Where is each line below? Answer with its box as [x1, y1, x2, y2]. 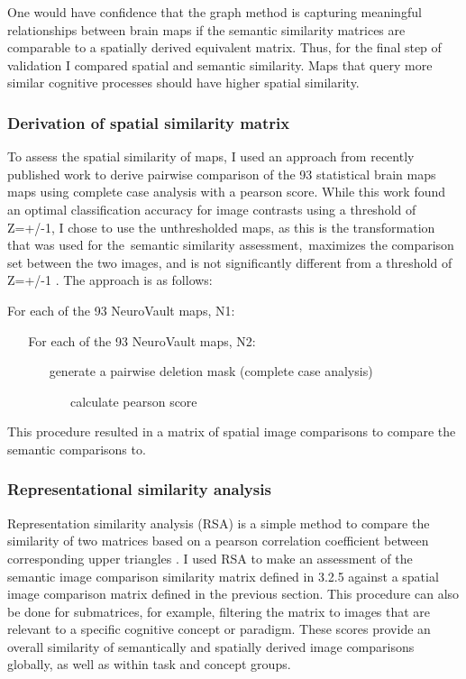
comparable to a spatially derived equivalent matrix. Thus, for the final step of [7, 38, 442, 57]
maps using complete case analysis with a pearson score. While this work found [7, 182, 446, 201]
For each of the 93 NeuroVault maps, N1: [7, 300, 235, 319]
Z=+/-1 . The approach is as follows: [7, 271, 213, 289]
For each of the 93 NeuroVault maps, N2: [28, 331, 256, 350]
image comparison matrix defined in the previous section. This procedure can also [7, 584, 460, 603]
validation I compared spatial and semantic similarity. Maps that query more [7, 55, 433, 74]
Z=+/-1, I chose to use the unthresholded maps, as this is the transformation [7, 217, 435, 236]
